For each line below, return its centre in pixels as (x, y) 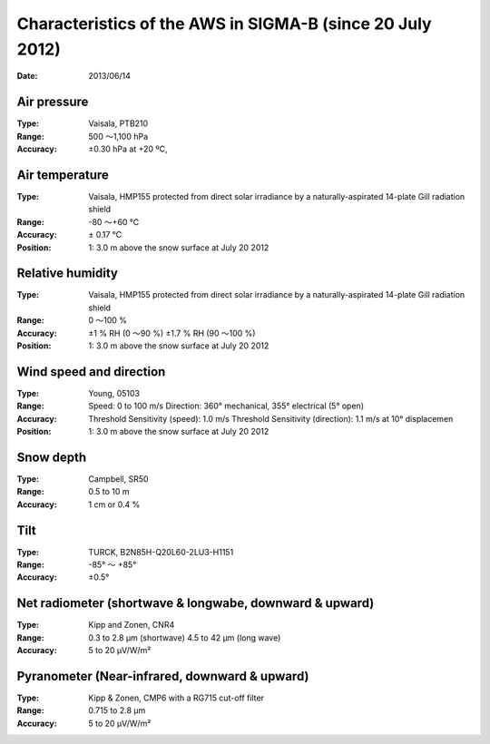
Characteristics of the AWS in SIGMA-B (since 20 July (224, 24)
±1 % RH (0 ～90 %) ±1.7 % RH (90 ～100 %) (172, 333)
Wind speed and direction (91, 372)
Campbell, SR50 (118, 479)
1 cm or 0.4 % (114, 504)
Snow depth (52, 457)
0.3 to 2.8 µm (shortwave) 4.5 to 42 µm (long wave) (185, 637)
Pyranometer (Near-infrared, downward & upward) (163, 676)
